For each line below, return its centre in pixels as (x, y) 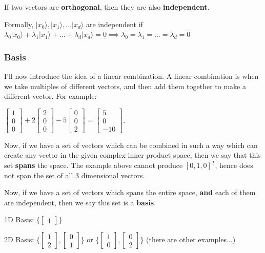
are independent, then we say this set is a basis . (80, 202)
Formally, (19, 24)
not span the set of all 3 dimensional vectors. (75, 175)
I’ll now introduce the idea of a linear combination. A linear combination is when (131, 76)
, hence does (234, 165)
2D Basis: (19, 239)
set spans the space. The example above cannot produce (94, 165)
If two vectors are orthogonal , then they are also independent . (107, 7)
